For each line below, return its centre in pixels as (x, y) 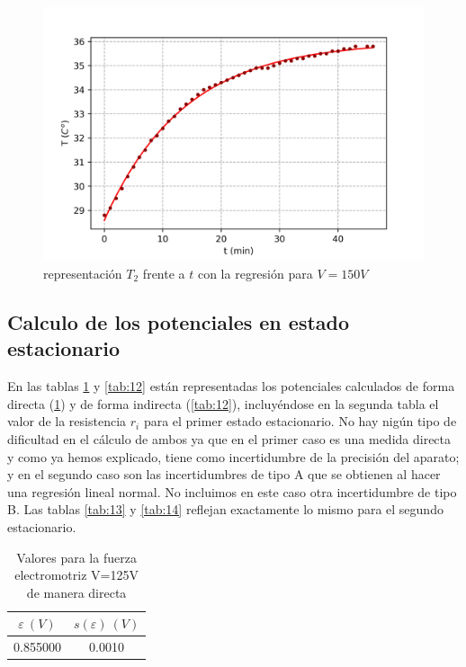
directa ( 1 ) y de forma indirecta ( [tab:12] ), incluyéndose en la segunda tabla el (223, 403)
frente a (164, 273)
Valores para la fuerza (76, 557)
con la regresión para (255, 273)
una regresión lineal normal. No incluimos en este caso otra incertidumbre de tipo (232, 491)
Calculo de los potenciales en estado (179, 321)
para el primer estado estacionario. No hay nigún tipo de (300, 421)
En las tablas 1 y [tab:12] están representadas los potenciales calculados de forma (231, 386)
